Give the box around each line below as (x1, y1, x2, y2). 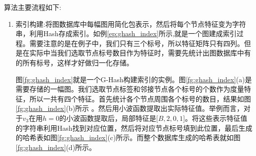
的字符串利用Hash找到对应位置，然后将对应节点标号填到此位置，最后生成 (15, 122, 253, 133)
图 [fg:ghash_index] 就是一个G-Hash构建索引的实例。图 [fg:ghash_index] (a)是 (15, 74, 252, 84)
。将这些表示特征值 (185, 112, 248, 123)
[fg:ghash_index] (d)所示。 (15, 142, 96, 152)
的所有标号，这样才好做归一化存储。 (15, 57, 133, 67)
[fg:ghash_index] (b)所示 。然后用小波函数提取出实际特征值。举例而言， (15, 103, 244, 113)
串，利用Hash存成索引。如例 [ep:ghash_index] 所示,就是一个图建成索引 (15, 28, 237, 39)
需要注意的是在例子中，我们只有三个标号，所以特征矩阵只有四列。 (29, 38, 244, 48)
